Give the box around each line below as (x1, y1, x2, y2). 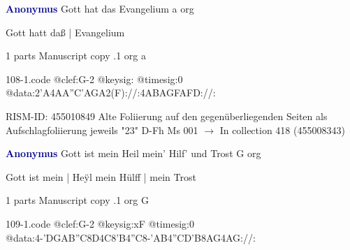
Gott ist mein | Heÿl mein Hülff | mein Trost (6, 169, 196, 184)
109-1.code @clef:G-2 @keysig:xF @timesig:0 (6, 216, 194, 230)
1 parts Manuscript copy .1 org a (6, 48, 146, 63)
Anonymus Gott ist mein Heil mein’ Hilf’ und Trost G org (6, 146, 261, 161)
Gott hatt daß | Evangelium (6, 24, 125, 39)
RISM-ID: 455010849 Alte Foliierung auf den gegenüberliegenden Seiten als (6, 108, 328, 123)
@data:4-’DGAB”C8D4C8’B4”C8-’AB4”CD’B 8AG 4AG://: (6, 230, 256, 244)
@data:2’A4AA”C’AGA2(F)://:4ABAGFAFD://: (6, 85, 216, 100)
